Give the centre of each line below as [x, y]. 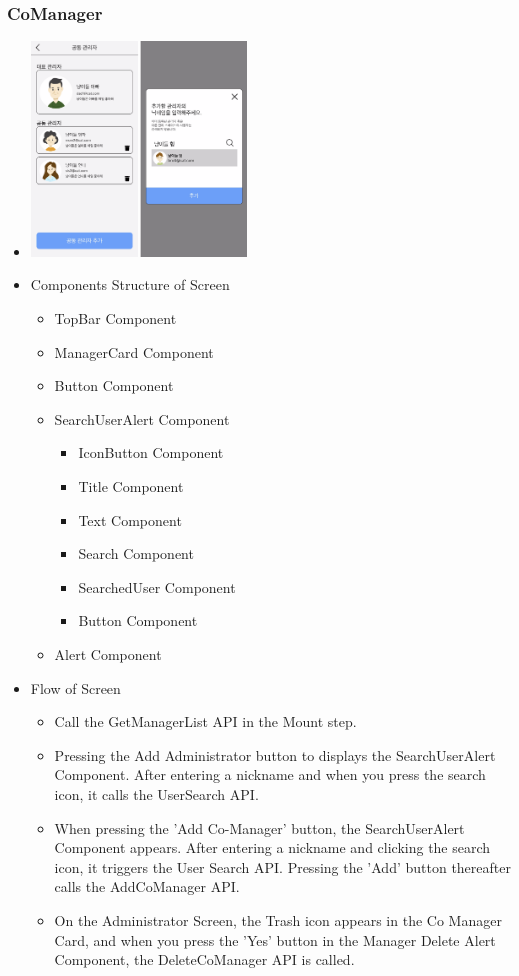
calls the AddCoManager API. [147, 886]
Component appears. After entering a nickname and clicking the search [272, 847]
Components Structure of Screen [130, 284]
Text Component [130, 519]
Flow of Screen [75, 687]
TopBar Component [115, 318]
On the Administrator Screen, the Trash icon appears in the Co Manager [278, 919]
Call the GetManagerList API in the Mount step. [205, 721]
